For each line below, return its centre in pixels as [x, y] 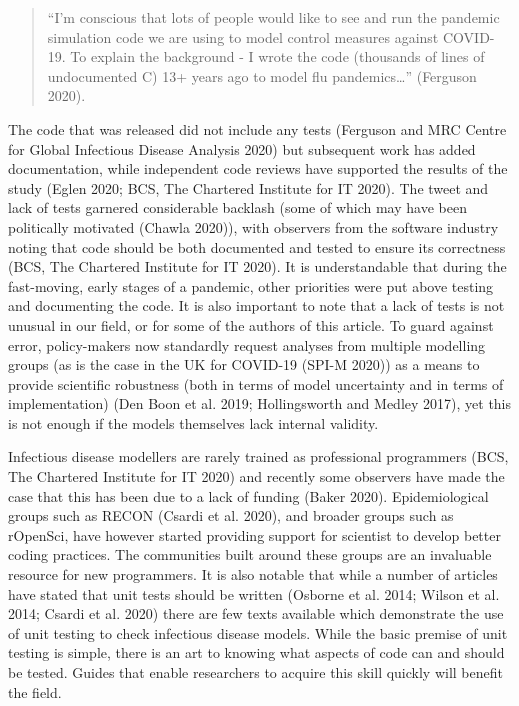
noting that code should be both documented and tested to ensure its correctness [257, 246]
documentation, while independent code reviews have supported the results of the [258, 168]
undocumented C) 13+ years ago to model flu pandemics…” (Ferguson [262, 75]
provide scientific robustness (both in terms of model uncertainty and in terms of [256, 383]
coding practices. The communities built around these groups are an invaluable [250, 554]
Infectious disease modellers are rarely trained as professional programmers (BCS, [258, 456]
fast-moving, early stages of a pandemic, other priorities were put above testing [251, 285]
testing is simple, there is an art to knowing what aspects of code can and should [256, 652]
